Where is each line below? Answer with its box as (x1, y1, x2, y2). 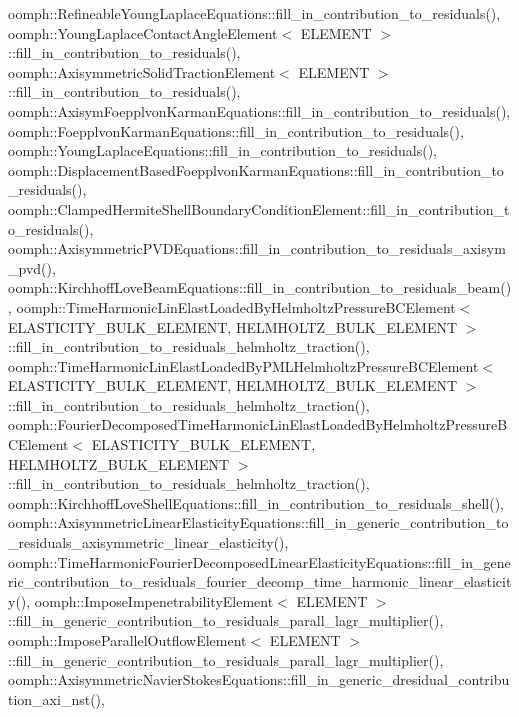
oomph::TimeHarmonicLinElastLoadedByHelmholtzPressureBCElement (16, 296, 456, 317)
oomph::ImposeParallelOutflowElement (8, 630, 247, 650)
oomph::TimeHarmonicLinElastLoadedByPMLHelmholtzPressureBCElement (8, 355, 479, 376)
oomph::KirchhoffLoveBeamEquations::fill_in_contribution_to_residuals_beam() (8, 277, 512, 298)
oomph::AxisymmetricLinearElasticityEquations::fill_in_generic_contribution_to (8, 512, 509, 533)
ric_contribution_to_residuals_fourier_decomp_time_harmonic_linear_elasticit (8, 571, 512, 592)
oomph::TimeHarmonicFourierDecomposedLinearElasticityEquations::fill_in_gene (8, 551, 511, 572)
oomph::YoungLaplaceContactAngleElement (8, 22, 278, 43)
